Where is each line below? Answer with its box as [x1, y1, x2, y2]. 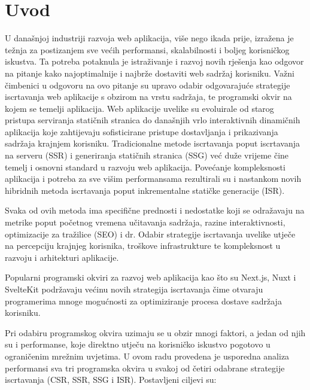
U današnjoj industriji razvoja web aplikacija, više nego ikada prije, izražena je [5, 32, 294, 44]
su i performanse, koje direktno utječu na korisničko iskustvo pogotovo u [5, 338, 271, 351]
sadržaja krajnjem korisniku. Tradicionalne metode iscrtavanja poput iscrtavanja [5, 137, 300, 150]
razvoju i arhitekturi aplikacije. [5, 251, 119, 263]
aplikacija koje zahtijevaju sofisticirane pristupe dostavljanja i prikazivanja [5, 125, 278, 138]
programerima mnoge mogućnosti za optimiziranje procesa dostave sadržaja [5, 294, 282, 307]
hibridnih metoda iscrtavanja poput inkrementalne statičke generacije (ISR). [5, 184, 285, 196]
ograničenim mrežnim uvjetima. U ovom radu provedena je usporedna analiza [5, 349, 290, 362]
